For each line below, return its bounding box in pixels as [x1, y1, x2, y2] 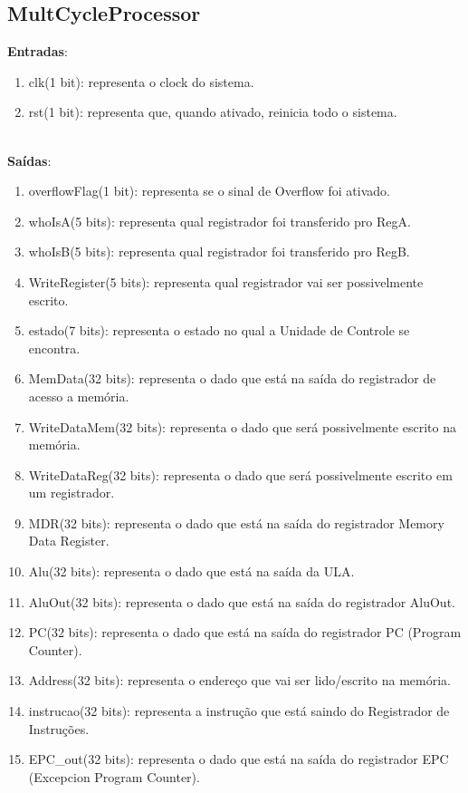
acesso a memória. [28, 386, 129, 405]
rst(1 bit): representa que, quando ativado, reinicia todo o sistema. [28, 102, 397, 121]
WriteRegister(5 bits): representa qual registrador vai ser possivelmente [28, 272, 424, 291]
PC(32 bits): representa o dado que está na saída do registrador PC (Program [28, 623, 462, 642]
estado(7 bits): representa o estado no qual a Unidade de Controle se [28, 321, 410, 340]
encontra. [28, 338, 81, 357]
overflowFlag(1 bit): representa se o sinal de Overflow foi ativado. [28, 181, 390, 200]
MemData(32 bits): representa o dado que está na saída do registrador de [28, 369, 436, 388]
